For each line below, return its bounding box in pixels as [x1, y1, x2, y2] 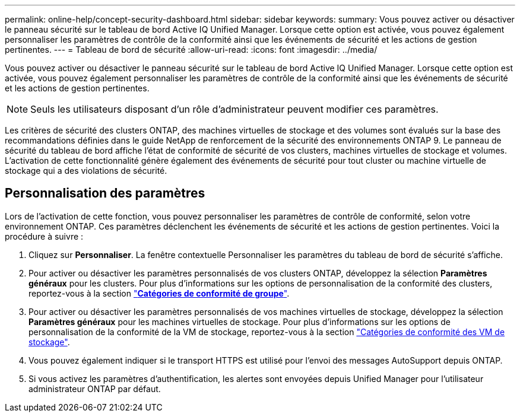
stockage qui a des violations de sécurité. [5, 165, 167, 176]
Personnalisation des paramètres [5, 186, 205, 201]
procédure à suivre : [5, 231, 84, 241]
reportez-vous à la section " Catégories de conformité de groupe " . [28, 288, 290, 298]
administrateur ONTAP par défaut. [28, 383, 161, 394]
